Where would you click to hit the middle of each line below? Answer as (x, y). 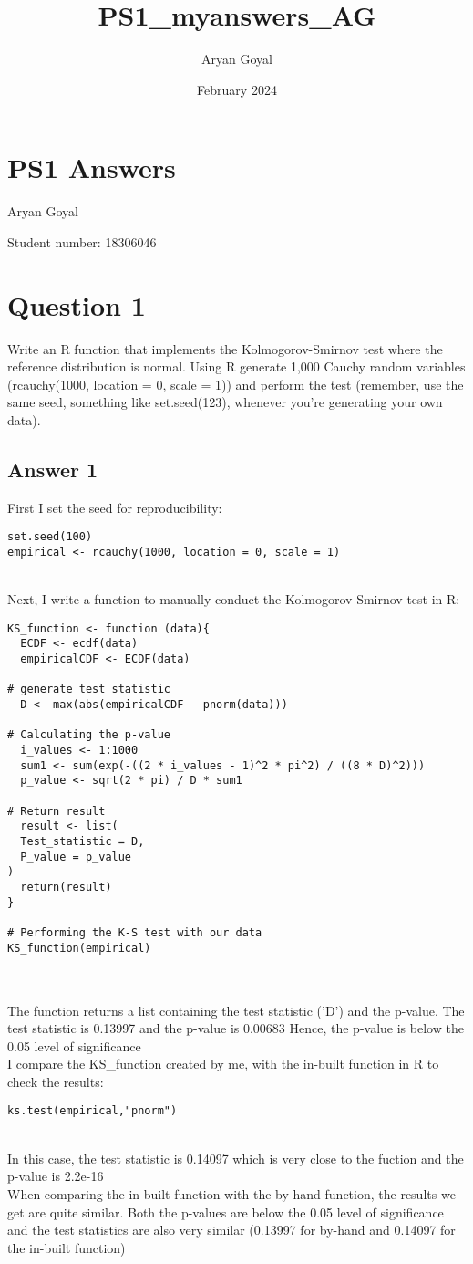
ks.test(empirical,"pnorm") (93, 1111)
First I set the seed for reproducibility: (115, 507)
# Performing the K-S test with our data (135, 932)
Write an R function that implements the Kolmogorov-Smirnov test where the (225, 348)
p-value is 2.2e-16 (56, 1176)
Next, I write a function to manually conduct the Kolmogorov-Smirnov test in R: (234, 599)
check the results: (56, 1081)
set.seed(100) (50, 537)
